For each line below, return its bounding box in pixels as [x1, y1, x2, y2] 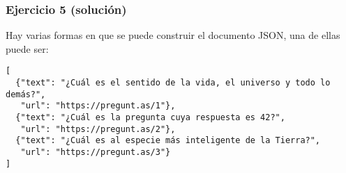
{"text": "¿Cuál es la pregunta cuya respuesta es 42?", [15, 113, 285, 123]
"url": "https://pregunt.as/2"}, [20, 124, 176, 134]
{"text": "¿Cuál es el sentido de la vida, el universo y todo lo [15, 78, 331, 88]
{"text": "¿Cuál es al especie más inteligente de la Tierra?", [15, 135, 321, 146]
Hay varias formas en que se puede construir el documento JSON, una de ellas [6, 28, 340, 42]
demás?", [6, 89, 46, 99]
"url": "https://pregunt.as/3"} [20, 147, 171, 157]
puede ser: [6, 41, 49, 56]
